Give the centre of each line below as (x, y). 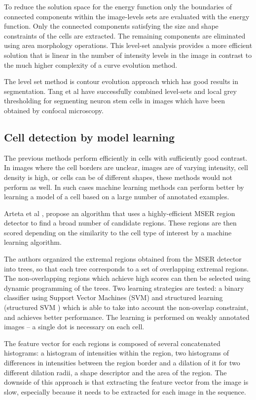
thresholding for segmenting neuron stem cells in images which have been (115, 101)
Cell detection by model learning (89, 137)
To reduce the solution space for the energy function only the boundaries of (118, 6)
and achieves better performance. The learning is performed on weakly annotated (127, 317)
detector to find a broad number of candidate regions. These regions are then (120, 223)
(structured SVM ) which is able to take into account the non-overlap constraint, (126, 307)
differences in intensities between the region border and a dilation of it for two (122, 363)
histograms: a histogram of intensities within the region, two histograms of (117, 353)
